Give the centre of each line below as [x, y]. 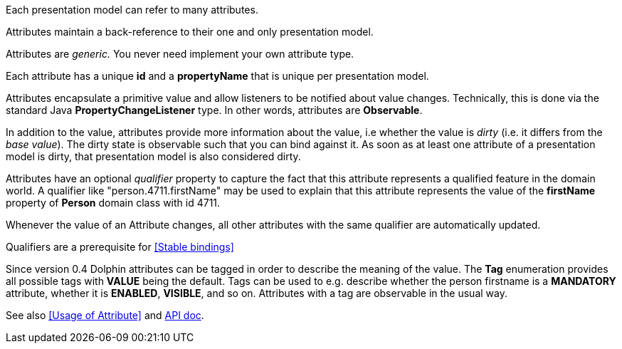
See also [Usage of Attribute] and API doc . [105, 315]
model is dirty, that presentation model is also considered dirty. [153, 156]
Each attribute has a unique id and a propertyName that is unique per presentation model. [217, 76]
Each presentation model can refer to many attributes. [132, 10]
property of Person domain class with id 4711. [113, 203]
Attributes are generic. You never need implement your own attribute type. [180, 54]
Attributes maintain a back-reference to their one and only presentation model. [190, 32]
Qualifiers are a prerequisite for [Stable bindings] [120, 247]
